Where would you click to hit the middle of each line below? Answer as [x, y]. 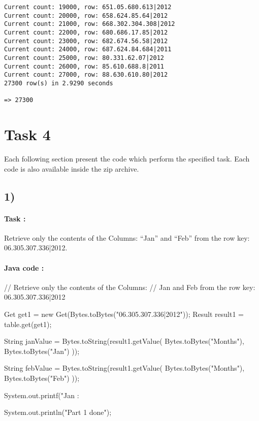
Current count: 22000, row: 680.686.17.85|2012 [86, 32]
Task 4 [27, 134]
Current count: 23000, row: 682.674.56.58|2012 [86, 41]
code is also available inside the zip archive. [72, 168]
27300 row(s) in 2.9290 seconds [59, 83]
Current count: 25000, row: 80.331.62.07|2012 [84, 58]
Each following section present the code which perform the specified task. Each [127, 158]
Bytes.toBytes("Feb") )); [42, 378]
